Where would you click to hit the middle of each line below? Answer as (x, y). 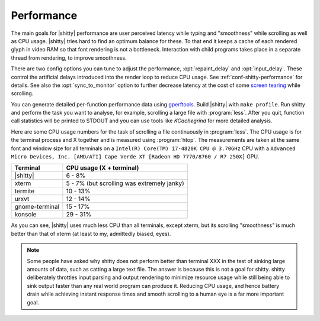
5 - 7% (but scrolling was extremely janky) (125, 183)
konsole (25, 215)
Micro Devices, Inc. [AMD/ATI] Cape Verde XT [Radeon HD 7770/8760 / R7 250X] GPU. (135, 157)
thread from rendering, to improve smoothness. (69, 58)
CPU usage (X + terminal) (103, 168)
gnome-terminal (37, 207)
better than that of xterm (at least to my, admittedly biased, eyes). (91, 234)
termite (25, 191)
